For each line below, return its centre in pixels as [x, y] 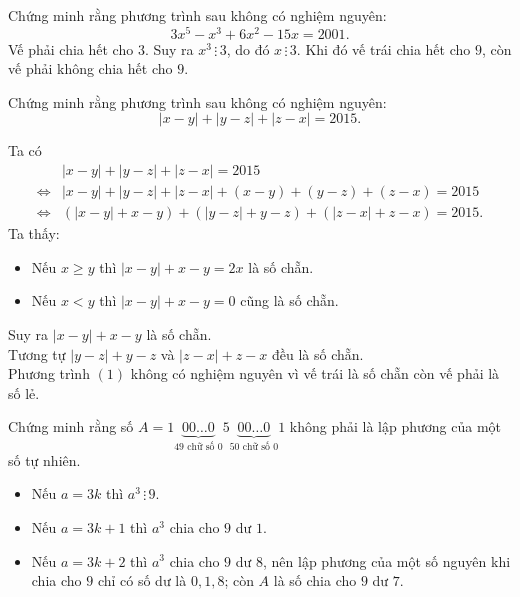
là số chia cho [315, 580]
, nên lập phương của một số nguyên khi [387, 560]
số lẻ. [24, 392]
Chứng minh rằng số [71, 426]
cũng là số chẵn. [289, 300]
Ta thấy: [34, 233]
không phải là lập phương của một [395, 426]
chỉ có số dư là [142, 580]
